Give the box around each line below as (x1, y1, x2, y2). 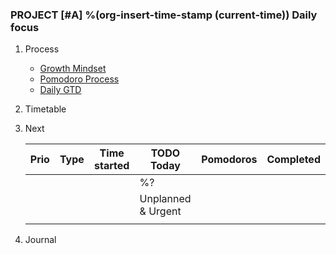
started (94, 159, 130, 173)
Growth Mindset (39, 63, 107, 75)
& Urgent (139, 204, 182, 218)
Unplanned (139, 192, 192, 206)
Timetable (24, 103, 67, 115)
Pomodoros (201, 153, 258, 167)
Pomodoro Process (39, 73, 120, 85)
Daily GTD (39, 84, 82, 96)
